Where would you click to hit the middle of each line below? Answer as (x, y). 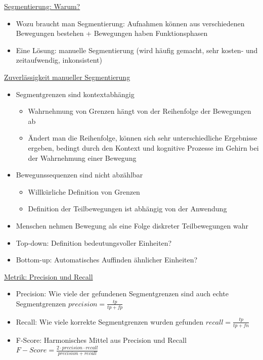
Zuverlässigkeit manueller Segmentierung (67, 77)
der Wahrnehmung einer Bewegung (82, 157)
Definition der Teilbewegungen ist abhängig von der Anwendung (127, 209)
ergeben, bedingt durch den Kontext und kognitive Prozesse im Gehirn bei (143, 147)
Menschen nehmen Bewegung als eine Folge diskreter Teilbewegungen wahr (132, 225)
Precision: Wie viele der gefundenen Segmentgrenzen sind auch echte (122, 294)
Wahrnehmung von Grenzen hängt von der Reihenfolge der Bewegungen (140, 111)
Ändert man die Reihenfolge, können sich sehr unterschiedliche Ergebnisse (143, 138)
